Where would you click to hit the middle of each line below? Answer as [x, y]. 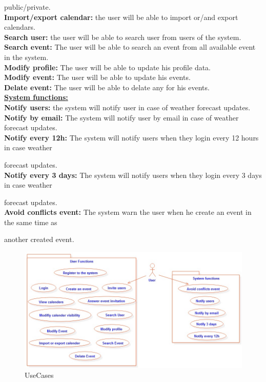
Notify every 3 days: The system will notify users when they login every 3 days [133, 175]
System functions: [36, 97]
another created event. [39, 239]
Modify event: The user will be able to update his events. [97, 77]
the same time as [31, 222]
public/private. [27, 7]
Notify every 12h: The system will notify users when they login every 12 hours [131, 137]
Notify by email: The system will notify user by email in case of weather [121, 117]
